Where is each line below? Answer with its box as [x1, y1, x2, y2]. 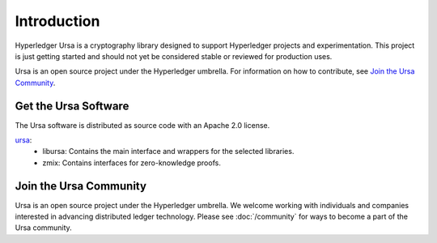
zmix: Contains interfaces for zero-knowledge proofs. [42, 158, 222, 168]
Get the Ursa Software [15, 99, 129, 113]
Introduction [15, 12, 100, 30]
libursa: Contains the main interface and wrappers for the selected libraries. [42, 147, 295, 156]
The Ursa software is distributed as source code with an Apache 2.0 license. [15, 120, 270, 130]
